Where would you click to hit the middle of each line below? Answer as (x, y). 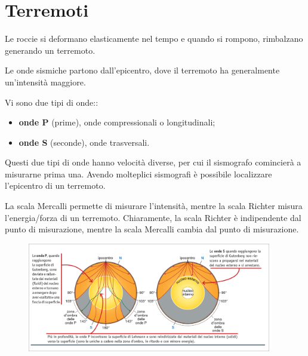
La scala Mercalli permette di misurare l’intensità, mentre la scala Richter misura (154, 206)
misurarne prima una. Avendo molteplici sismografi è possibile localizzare (138, 174)
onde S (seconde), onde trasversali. (84, 142)
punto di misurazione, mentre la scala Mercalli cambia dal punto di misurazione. (152, 229)
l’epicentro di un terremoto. (55, 185)
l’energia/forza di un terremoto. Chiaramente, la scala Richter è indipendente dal (153, 217)
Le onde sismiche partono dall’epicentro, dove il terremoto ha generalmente (142, 70)
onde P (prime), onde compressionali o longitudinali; (117, 122)
